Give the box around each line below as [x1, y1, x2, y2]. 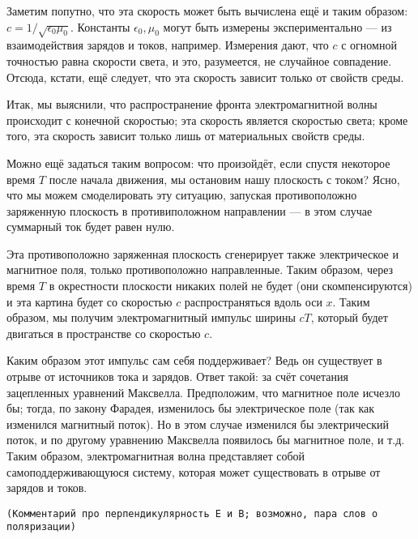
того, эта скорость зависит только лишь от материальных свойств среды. [6, 127, 365, 144]
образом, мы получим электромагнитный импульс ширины [6, 309, 296, 326]
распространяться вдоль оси [184, 293, 322, 310]
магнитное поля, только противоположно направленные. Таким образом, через [6, 261, 394, 278]
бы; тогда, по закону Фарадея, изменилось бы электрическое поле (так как [6, 400, 375, 417]
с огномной [341, 36, 397, 53]
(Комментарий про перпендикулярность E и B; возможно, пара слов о [6, 507, 378, 520]
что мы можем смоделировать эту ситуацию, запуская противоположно [6, 186, 357, 203]
